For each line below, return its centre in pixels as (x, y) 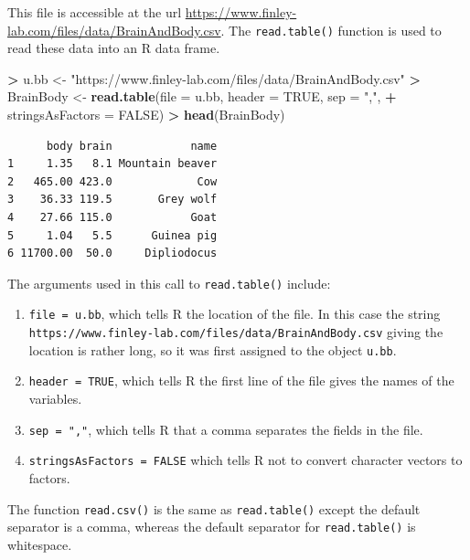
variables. (55, 399)
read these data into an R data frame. (114, 48)
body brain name (132, 146)
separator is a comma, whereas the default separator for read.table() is (212, 527)
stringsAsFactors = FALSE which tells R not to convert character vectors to (246, 460)
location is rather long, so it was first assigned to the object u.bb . (213, 349)
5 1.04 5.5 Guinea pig (112, 235)
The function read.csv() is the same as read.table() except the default (214, 508)
